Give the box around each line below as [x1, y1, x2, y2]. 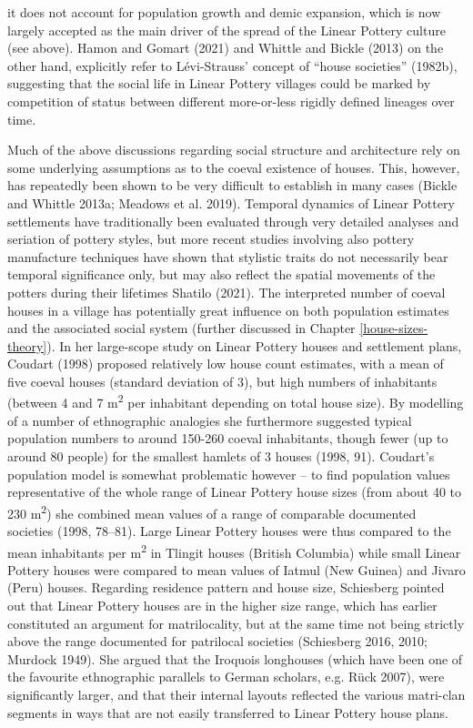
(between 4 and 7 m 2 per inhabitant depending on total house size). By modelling [7, 390, 464, 412]
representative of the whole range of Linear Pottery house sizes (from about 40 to [7, 482, 462, 501]
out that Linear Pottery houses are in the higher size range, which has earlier [7, 595, 438, 614]
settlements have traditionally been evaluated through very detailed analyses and [7, 211, 459, 230]
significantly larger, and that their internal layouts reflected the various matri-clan [7, 684, 466, 703]
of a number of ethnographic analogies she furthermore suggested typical [7, 410, 412, 430]
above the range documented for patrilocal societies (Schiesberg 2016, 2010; [7, 632, 428, 651]
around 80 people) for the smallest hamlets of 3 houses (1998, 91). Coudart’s [7, 446, 435, 465]
